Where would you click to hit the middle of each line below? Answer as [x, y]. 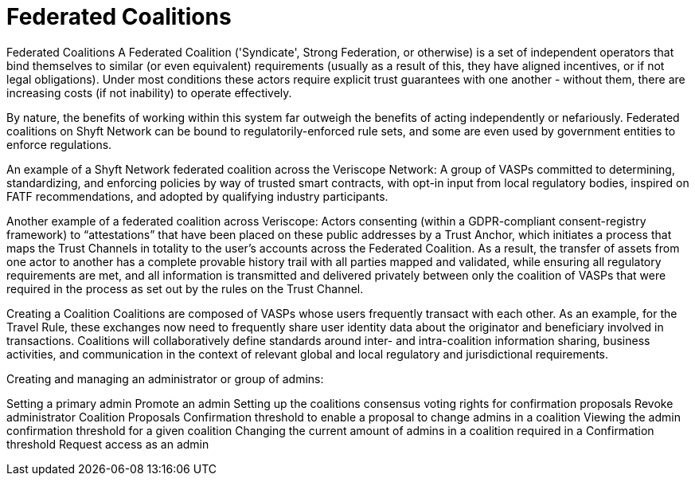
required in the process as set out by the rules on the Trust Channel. [185, 288]
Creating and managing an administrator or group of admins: [165, 378]
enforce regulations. [59, 144]
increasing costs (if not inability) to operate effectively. [149, 92]
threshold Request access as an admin [108, 444]
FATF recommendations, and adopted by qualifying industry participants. [197, 196]
